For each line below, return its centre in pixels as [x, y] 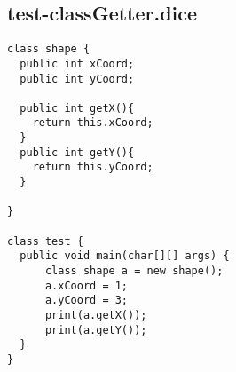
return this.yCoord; [93, 167]
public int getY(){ [77, 152]
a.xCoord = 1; [87, 285]
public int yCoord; [77, 79]
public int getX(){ [77, 108]
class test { [45, 241]
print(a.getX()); [96, 316]
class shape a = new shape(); [134, 271]
